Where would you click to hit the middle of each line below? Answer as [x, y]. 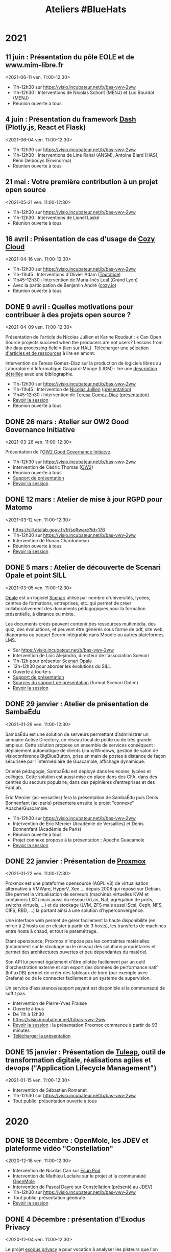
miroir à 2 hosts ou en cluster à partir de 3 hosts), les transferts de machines [86, 926]
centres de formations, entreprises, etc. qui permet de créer [68, 603]
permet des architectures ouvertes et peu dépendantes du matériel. [77, 952]
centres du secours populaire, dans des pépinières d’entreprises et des [80, 782]
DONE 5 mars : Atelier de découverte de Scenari [83, 568]
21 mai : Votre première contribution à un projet [82, 182]
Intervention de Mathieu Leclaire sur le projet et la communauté [79, 1176]
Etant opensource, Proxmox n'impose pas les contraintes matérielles [77, 941]
